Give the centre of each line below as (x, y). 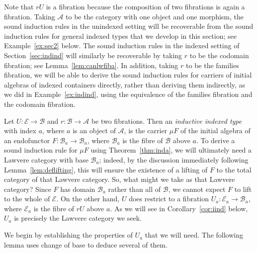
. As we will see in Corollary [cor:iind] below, (179, 208)
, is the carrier (146, 130)
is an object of (94, 130)
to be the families (213, 65)
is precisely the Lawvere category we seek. (78, 218)
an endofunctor (27, 140)
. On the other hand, (88, 199)
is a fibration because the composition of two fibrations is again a (145, 6)
